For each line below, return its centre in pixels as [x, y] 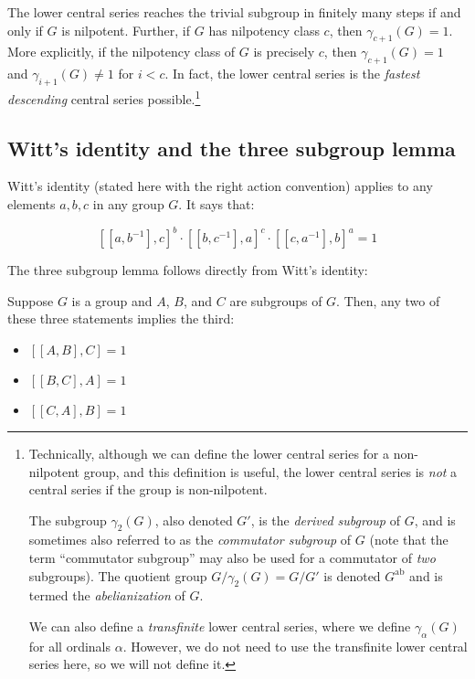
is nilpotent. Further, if [126, 30]
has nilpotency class [264, 30]
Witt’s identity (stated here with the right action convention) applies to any [220, 186]
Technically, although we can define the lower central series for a [209, 453]
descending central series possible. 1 [104, 97]
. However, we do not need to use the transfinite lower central [295, 646]
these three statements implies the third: [121, 318]
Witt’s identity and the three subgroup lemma [232, 148]
